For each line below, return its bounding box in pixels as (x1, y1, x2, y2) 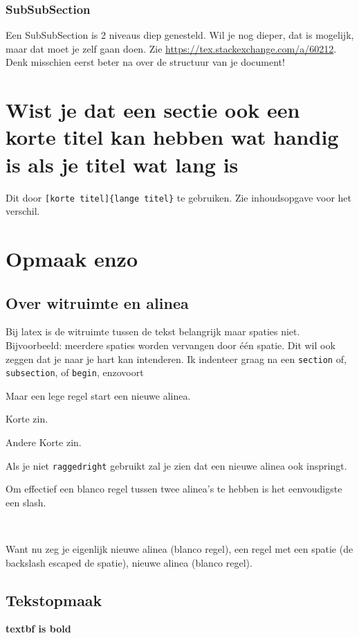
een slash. (6, 495, 46, 509)
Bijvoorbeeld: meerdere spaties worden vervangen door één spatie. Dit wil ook (6, 337, 335, 352)
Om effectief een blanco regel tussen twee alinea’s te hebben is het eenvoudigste (6, 481, 342, 496)
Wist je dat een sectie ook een (6, 96, 300, 124)
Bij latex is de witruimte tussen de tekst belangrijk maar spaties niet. (6, 324, 300, 339)
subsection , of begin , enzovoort (6, 365, 144, 380)
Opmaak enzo (6, 244, 138, 272)
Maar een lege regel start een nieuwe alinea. (6, 388, 191, 402)
